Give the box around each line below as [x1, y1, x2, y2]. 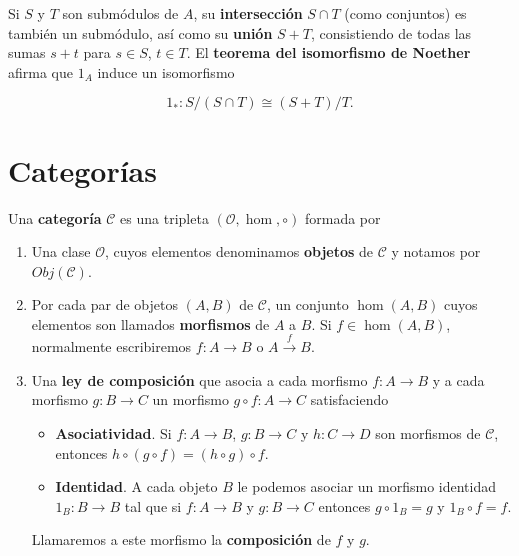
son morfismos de [375, 423, 481, 444]
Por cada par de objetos [31, 294, 178, 315]
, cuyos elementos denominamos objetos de [105, 241, 374, 262]
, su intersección [193, 3, 303, 23]
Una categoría [8, 207, 102, 228]
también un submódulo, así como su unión [8, 22, 273, 43]
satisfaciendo [310, 389, 389, 410]
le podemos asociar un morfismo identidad [237, 476, 496, 497]
